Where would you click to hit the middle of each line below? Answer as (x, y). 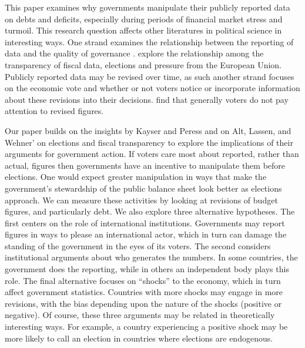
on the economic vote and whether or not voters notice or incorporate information (152, 88)
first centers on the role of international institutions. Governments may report (145, 222)
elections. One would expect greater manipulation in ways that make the (136, 177)
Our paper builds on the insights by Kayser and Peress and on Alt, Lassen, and (148, 130)
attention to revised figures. (54, 111)
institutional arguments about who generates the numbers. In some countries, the (151, 257)
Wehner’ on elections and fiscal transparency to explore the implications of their (149, 142)
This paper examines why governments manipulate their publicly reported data (148, 7)
